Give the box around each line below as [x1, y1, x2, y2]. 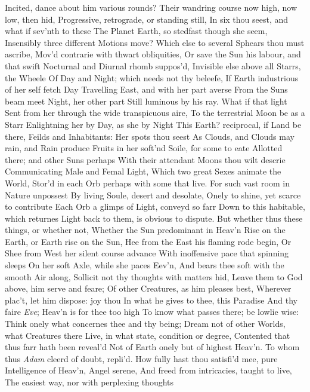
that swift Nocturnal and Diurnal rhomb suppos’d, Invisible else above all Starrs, [5, 59, 301, 72]
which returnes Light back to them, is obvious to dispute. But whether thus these [5, 212, 303, 224]
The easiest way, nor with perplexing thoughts [5, 376, 174, 388]
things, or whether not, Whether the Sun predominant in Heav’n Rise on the [5, 223, 286, 236]
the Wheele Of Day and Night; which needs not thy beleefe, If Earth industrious [5, 71, 299, 84]
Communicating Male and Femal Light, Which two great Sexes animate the [5, 165, 281, 177]
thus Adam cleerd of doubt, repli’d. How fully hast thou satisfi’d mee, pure [5, 352, 278, 365]
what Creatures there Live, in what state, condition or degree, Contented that [5, 329, 290, 341]
